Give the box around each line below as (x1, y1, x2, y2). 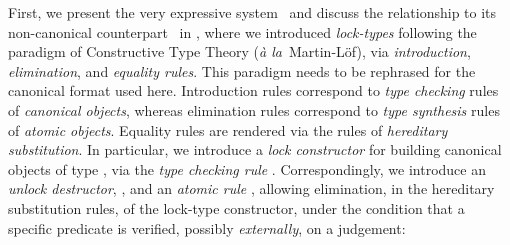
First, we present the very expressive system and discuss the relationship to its (8, 2, 497, 22)
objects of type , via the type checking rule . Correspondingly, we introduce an (8, 158, 486, 179)
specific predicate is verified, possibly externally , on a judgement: (8, 217, 406, 238)
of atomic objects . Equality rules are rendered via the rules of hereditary (8, 119, 448, 140)
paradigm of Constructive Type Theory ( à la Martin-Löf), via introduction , (8, 41, 471, 62)
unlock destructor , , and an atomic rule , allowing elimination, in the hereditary (8, 178, 495, 199)
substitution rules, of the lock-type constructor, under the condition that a (8, 197, 465, 218)
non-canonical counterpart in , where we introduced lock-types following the (8, 21, 477, 42)
